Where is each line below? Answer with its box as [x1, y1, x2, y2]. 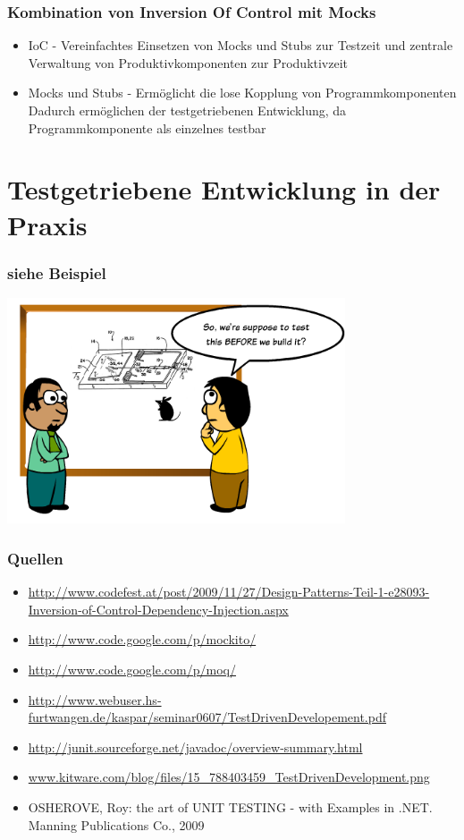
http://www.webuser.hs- [28, 690, 162, 708]
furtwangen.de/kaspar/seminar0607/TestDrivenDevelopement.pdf [28, 708, 386, 726]
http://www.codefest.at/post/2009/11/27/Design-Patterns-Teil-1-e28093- [28, 582, 430, 601]
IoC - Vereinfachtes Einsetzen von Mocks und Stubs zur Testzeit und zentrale [28, 36, 453, 55]
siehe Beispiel [7, 261, 106, 284]
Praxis [7, 206, 88, 242]
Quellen [7, 547, 63, 569]
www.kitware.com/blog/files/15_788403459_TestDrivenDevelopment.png [28, 768, 430, 786]
